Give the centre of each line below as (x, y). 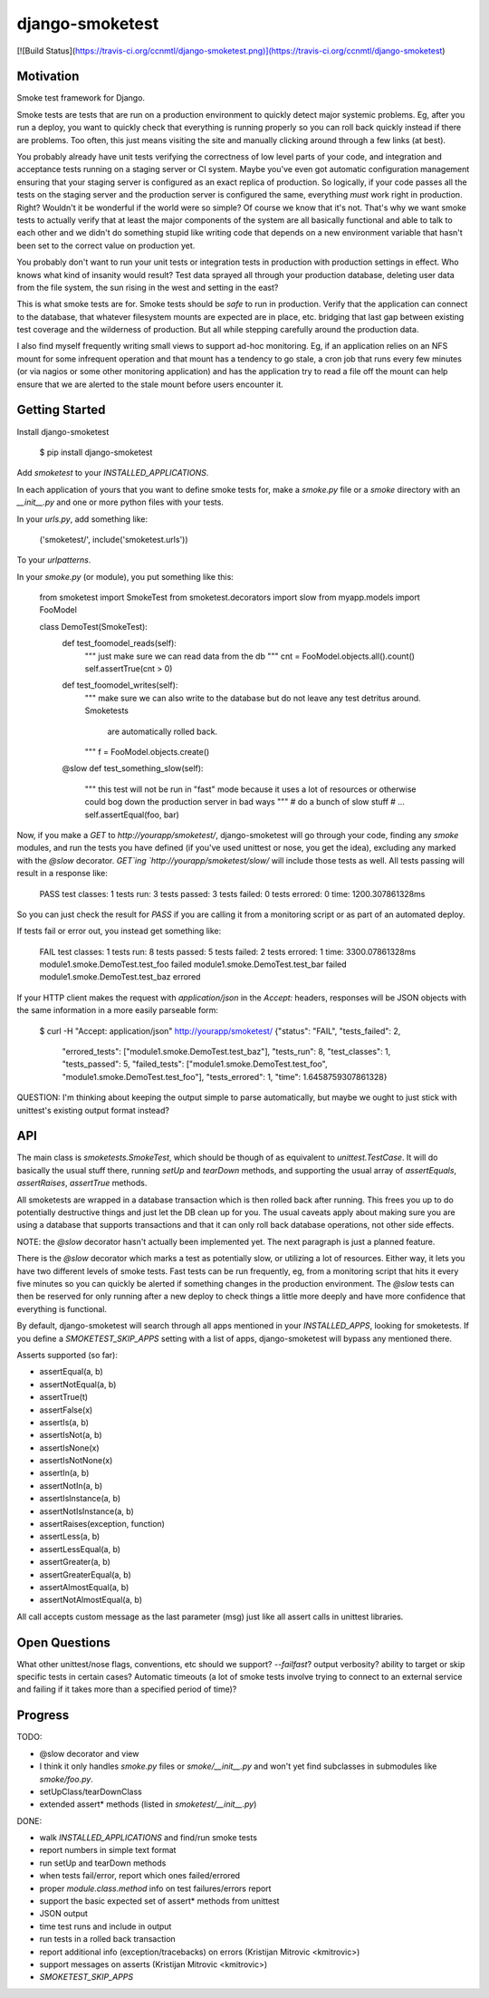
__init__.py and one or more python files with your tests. (120, 502)
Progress (43, 1716)
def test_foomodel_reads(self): (119, 643)
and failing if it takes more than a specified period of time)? (127, 1689)
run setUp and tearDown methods (103, 1863)
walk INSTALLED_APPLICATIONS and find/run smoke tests (149, 1838)
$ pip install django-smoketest (96, 452)
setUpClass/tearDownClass (91, 1791)
